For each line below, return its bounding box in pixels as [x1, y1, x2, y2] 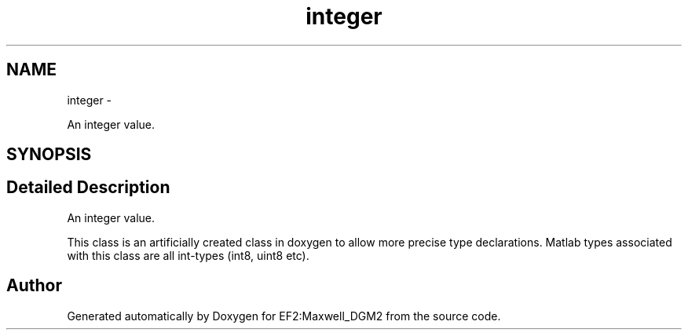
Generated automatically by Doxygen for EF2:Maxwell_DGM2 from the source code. [67, 309, 501, 323]
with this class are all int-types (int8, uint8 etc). [67, 248, 309, 262]
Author [6, 276, 62, 296]
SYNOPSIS [6, 144, 92, 165]
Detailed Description [6, 177, 170, 198]
